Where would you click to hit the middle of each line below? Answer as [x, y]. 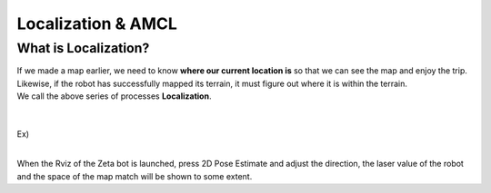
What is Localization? [83, 48]
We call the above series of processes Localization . [114, 96]
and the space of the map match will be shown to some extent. [135, 176]
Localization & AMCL [97, 24]
